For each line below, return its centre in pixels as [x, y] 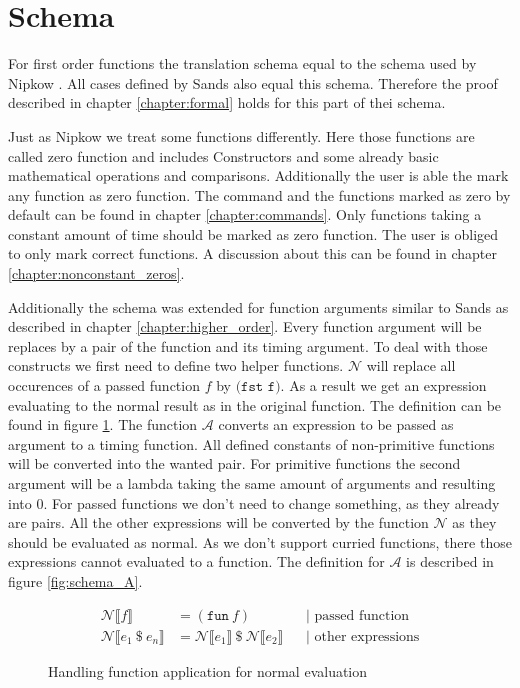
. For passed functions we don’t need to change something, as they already [271, 502]
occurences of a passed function [104, 385]
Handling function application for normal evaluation [208, 670]
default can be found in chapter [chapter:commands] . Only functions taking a [245, 214]
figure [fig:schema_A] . [75, 580]
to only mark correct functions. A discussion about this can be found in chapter [253, 253]
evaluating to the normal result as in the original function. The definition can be [255, 404]
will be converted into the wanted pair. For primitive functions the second [234, 463]
